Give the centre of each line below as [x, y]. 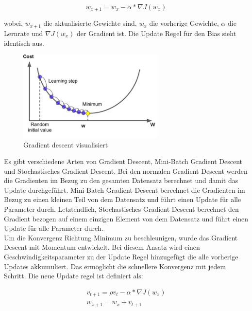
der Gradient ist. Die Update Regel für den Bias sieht [157, 33]
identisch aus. [24, 43]
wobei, [13, 23]
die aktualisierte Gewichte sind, [90, 23]
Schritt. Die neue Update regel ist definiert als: [74, 276]
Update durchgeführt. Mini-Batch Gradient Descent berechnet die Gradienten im [125, 190]
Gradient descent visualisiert [66, 145]
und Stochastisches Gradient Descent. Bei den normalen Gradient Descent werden [126, 171]
